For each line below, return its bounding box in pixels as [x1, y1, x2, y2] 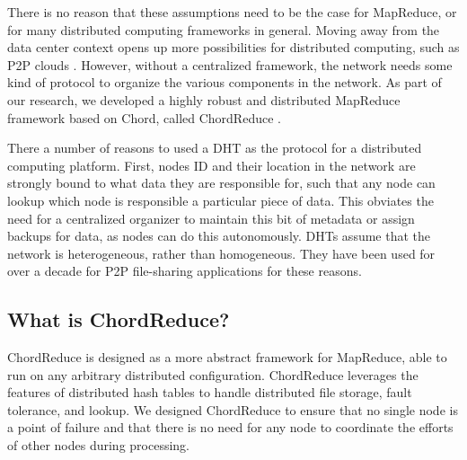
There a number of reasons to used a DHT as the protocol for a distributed [7, 138, 422, 157]
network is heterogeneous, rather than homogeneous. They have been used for [7, 243, 436, 262]
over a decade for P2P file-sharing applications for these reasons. [7, 261, 362, 280]
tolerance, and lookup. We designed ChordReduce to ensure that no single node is [7, 400, 458, 419]
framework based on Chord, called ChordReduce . [7, 108, 281, 127]
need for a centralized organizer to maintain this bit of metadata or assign [7, 208, 415, 227]
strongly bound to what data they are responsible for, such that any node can [7, 173, 436, 192]
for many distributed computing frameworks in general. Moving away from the [7, 20, 440, 39]
